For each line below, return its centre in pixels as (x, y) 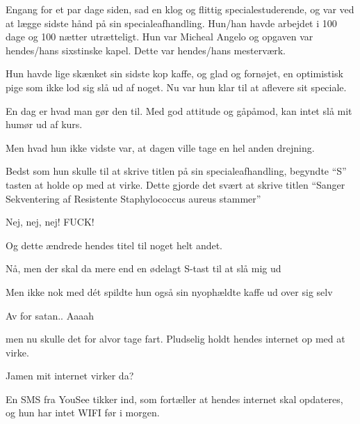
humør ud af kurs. (44, 124)
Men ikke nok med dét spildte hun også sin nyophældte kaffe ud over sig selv (169, 291)
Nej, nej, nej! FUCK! (50, 222)
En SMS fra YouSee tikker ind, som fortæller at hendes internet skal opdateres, (174, 399)
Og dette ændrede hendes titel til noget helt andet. (114, 245)
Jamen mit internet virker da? (70, 376)
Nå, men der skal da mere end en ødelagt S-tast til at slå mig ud (144, 268)
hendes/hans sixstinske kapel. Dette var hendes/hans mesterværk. (146, 50)
